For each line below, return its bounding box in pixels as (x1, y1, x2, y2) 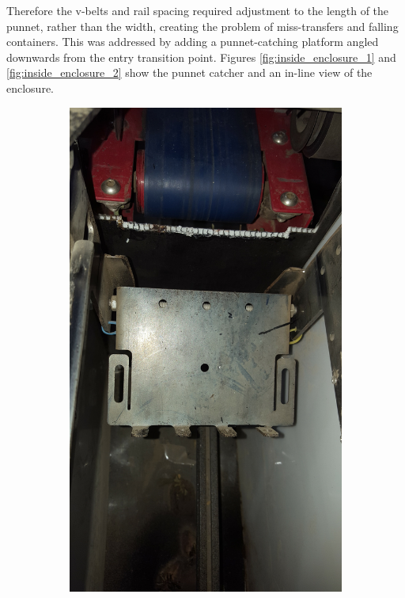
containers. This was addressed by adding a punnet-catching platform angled (6, 33, 379, 50)
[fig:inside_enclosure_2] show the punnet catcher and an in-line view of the (6, 64, 373, 81)
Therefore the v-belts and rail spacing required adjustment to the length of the (6, 2, 389, 18)
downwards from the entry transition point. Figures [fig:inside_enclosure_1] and (6, 48, 396, 65)
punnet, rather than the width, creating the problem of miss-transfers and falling (6, 17, 399, 34)
